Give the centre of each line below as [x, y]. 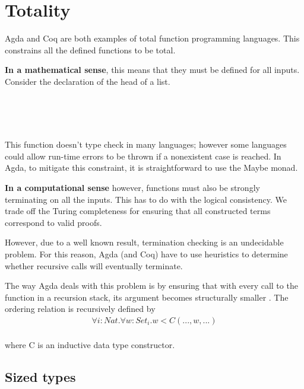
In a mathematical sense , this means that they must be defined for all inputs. [152, 70]
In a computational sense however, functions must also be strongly [132, 188]
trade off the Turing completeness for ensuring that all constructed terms [138, 211]
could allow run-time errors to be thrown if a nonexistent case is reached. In [143, 156]
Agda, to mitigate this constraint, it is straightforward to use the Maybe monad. [151, 168]
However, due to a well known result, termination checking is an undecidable [144, 242]
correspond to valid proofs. [53, 222]
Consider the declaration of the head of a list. [88, 81]
